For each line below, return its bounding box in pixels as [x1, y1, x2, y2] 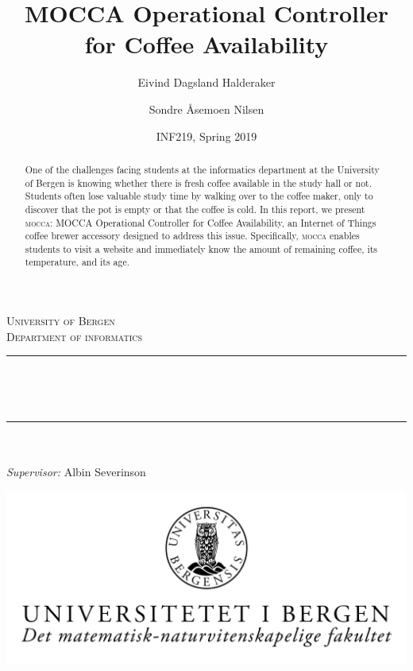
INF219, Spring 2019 [156, 127, 257, 144]
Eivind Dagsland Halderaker [137, 74, 276, 91]
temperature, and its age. [25, 255, 130, 269]
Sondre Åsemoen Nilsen [149, 100, 264, 117]
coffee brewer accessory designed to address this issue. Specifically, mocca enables [25, 229, 360, 242]
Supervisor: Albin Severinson [6, 463, 146, 479]
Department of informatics [6, 328, 143, 344]
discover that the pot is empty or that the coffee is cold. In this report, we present [25, 202, 365, 215]
